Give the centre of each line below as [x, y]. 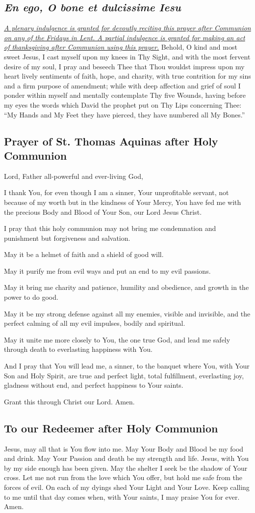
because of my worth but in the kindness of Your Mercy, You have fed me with [123, 202]
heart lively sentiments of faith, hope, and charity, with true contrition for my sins [127, 76]
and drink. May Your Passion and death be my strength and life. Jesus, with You [127, 458]
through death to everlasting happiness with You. [78, 349]
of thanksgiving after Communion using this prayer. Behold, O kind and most [121, 47]
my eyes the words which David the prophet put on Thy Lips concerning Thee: [123, 104]
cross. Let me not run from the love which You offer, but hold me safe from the [123, 477]
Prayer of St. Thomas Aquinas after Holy [111, 141]
